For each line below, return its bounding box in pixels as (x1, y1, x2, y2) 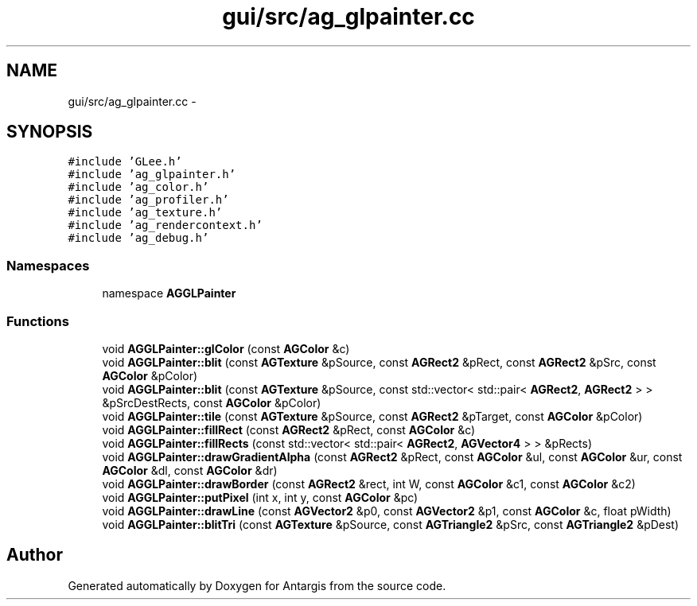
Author (6, 545, 63, 565)
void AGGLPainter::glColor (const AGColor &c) (102, 341, 350, 355)
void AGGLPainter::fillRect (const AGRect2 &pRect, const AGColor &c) (102, 422, 476, 437)
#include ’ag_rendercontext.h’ (68, 219, 263, 232)
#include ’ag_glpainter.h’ (68, 168, 236, 181)
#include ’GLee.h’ (68, 155, 182, 169)
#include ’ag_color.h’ (68, 181, 209, 194)
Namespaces (6, 257, 90, 274)
